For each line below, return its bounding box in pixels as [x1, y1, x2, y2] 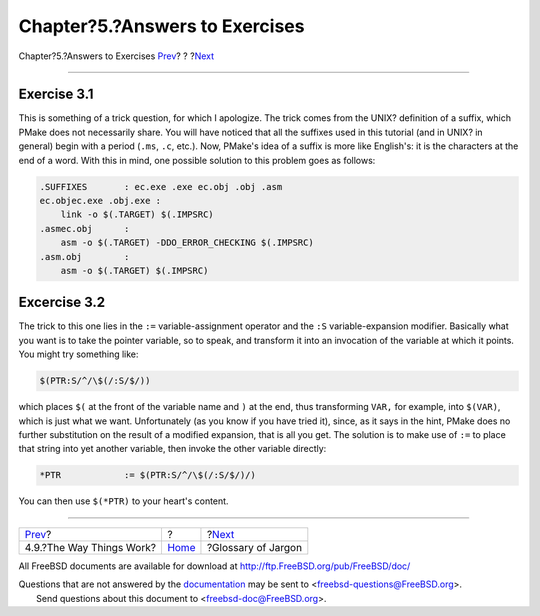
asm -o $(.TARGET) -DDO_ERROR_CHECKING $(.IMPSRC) [60, 237, 314, 249]
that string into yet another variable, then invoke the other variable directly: [18, 443, 327, 455]
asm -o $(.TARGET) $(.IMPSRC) [60, 265, 209, 276]
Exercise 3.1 [18, 86, 94, 103]
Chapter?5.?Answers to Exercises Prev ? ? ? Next [18, 50, 215, 62]
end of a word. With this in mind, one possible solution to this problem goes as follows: [18, 154, 376, 166]
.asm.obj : [39, 251, 130, 262]
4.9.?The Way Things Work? [24, 540, 157, 554]
